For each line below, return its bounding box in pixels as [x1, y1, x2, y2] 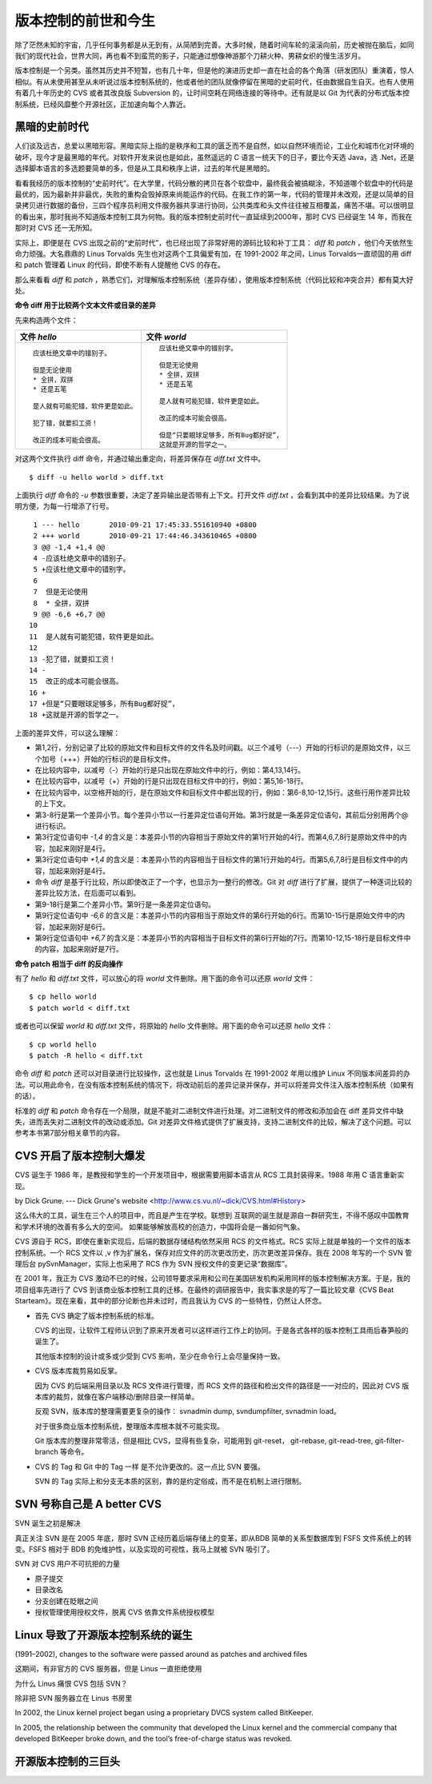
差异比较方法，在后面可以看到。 [34, 888, 140, 898]
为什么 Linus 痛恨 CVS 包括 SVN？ [14, 1678, 128, 1688]
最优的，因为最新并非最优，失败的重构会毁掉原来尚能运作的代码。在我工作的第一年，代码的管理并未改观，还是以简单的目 [14, 189, 414, 199]
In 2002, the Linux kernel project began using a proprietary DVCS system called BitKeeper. [14, 1708, 314, 1718]
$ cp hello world [29, 992, 97, 1001]
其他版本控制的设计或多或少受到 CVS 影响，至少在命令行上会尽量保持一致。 [34, 1351, 285, 1361]
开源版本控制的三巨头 [14, 1754, 120, 1768]
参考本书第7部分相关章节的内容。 [14, 1128, 124, 1138]
